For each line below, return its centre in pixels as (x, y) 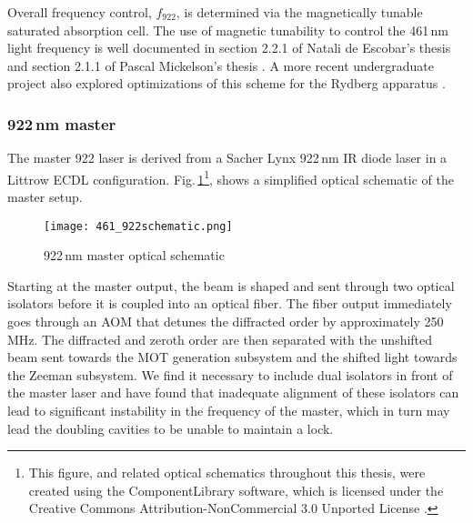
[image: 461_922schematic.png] (138, 226)
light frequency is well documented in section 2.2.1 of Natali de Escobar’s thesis (229, 48)
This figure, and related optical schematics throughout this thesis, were (227, 473)
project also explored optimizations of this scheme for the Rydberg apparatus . (226, 83)
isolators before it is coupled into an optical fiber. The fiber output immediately (230, 303)
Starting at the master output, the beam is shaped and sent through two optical (231, 285)
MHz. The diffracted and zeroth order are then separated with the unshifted (220, 339)
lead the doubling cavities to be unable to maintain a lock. (171, 428)
